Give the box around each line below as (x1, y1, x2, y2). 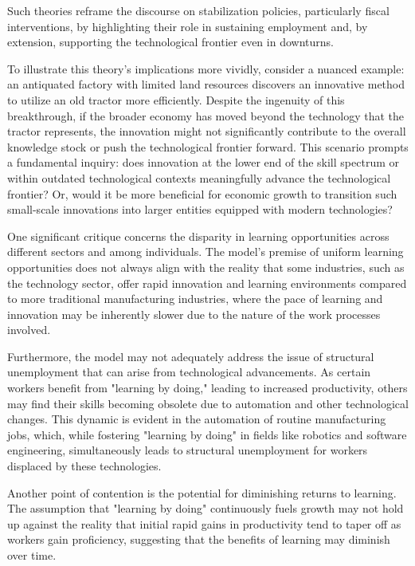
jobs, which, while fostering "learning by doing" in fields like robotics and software (7, 426, 407, 442)
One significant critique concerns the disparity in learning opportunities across (7, 227, 390, 244)
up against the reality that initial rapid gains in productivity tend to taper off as (7, 515, 401, 532)
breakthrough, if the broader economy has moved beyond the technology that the (7, 107, 405, 124)
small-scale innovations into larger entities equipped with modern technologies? (7, 201, 393, 218)
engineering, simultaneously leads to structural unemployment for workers (7, 442, 368, 458)
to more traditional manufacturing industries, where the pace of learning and (7, 290, 383, 307)
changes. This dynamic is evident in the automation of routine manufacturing (7, 411, 386, 427)
